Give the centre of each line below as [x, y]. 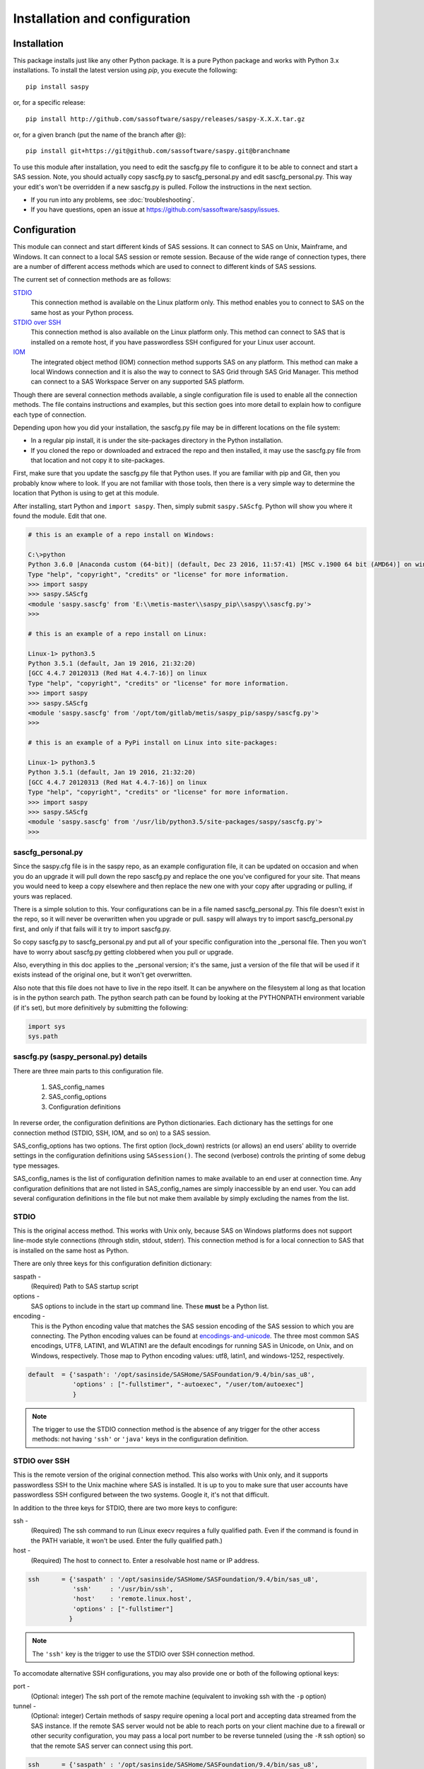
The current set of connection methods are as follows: [92, 280]
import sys [47, 1026]
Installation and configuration [102, 18]
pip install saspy [58, 86]
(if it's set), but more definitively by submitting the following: [101, 1008]
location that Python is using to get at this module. [86, 493]
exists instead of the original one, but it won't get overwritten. [102, 975]
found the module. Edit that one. [60, 516]
